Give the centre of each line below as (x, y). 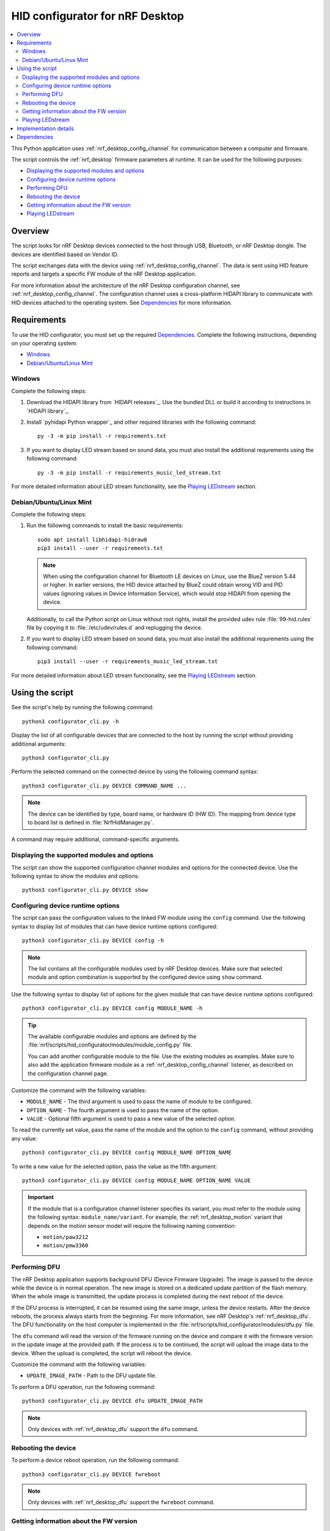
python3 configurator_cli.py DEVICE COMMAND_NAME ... (104, 786)
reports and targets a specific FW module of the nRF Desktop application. (104, 274)
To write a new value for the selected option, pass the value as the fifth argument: (114, 1166)
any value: (24, 1138)
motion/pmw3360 (66, 1246)
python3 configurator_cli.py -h (71, 721)
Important (41, 1197)
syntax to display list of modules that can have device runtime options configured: (115, 926)
